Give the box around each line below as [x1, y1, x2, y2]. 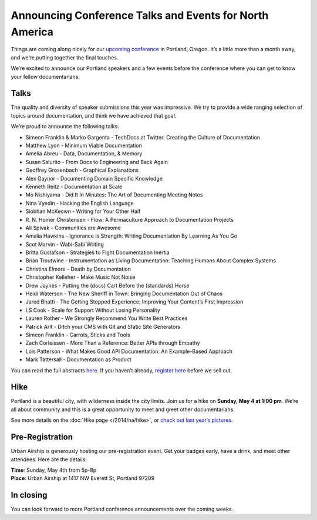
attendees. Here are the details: [11, 456, 87, 463]
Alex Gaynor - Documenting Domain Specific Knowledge [25, 175, 163, 182]
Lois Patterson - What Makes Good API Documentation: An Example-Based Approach [25, 348, 233, 355]
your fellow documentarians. [11, 73, 80, 80]
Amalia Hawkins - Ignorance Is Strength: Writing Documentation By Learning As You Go [25, 232, 238, 239]
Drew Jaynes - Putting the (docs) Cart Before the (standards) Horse [25, 282, 190, 289]
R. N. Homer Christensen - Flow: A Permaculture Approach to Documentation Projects [25, 216, 234, 223]
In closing [11, 490, 48, 500]
